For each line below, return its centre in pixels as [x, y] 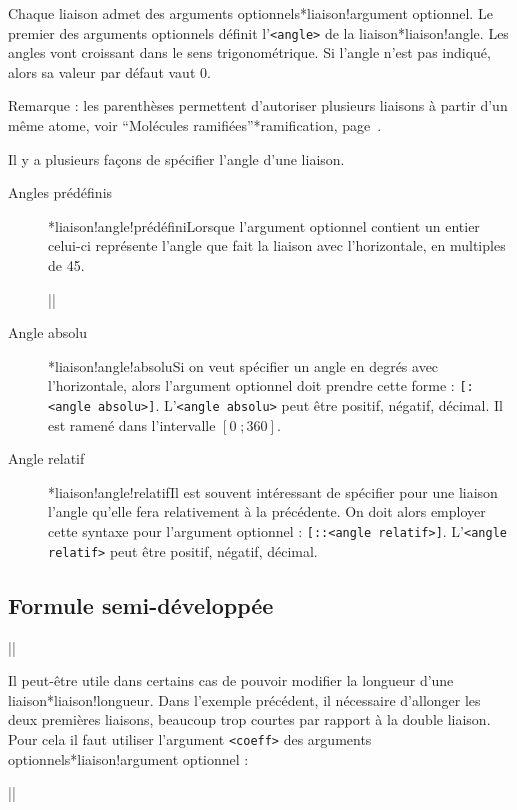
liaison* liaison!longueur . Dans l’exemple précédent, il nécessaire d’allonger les [244, 699]
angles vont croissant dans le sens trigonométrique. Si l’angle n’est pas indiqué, [249, 52]
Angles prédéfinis [60, 192]
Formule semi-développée [141, 604]
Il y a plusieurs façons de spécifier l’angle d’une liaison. [176, 158]
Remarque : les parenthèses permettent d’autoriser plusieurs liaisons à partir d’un [258, 105]
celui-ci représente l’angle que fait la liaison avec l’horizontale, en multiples [277, 245]
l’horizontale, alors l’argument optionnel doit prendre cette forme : [251, 385]
